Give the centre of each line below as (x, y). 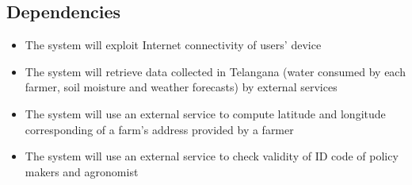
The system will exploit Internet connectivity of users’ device (173, 45)
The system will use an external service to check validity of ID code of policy (212, 156)
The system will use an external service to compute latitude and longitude (205, 113)
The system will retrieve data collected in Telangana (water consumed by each (215, 71)
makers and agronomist (82, 171)
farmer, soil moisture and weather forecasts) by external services (181, 87)
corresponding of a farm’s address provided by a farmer (159, 129)
